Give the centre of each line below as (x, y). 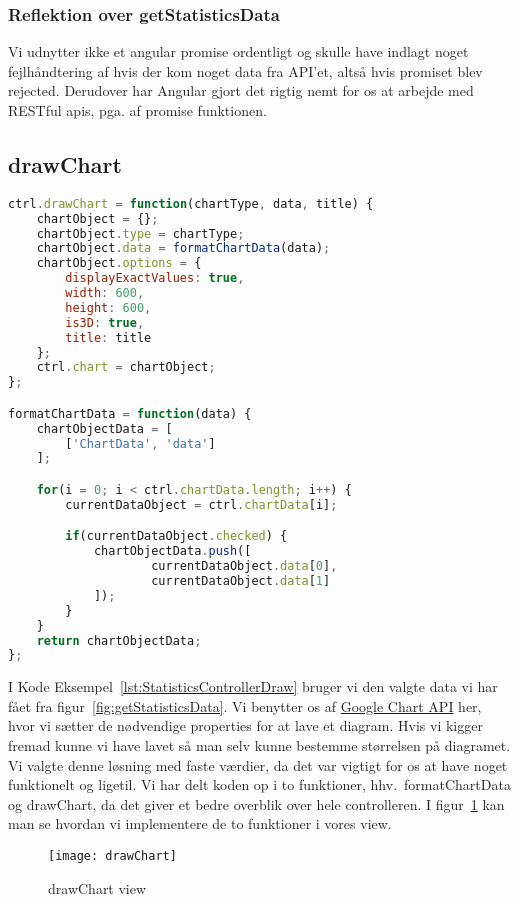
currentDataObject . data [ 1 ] (241, 581)
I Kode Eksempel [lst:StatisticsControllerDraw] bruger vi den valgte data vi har (253, 686)
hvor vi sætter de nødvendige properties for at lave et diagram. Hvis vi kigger (245, 725)
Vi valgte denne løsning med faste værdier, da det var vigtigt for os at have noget (258, 764)
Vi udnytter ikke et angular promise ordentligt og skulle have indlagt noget (238, 51)
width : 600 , (105, 293)
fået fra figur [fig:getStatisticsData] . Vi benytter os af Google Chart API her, (245, 705)
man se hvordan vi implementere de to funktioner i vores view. (200, 823)
